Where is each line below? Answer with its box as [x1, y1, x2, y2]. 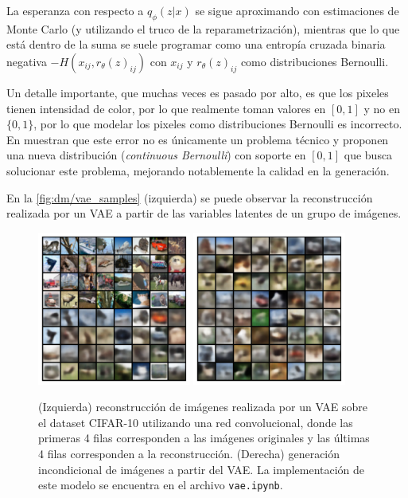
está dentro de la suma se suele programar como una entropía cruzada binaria [6, 36, 386, 53]
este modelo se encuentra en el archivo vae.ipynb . [38, 476, 283, 493]
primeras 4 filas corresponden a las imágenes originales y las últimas [38, 429, 370, 446]
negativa [6, 53, 47, 69]
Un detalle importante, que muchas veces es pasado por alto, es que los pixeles [6, 84, 389, 100]
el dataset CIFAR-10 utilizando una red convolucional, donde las [38, 414, 353, 430]
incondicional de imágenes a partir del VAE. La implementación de [38, 461, 365, 477]
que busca [344, 147, 393, 163]
